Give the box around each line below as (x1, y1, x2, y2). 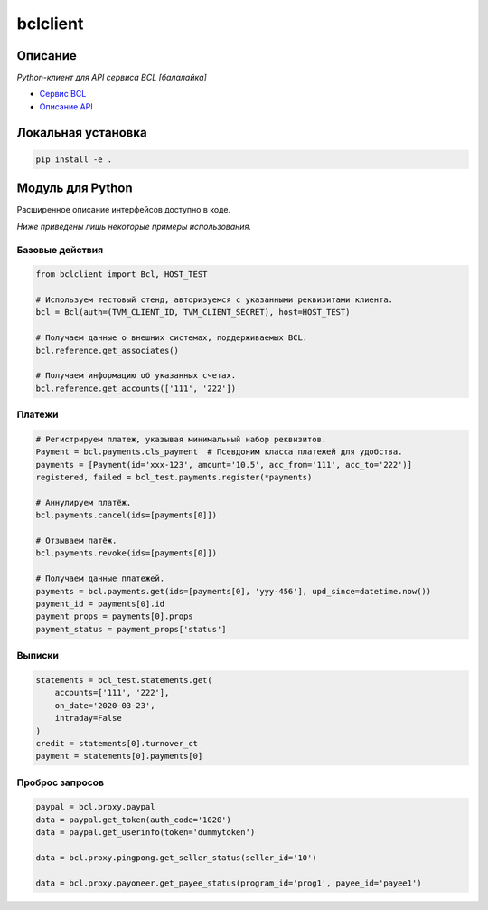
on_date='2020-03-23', (54, 700, 155, 710)
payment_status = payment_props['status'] (35, 624, 227, 634)
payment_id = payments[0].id (35, 599, 165, 610)
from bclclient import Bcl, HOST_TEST (35, 270, 208, 280)
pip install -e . (35, 154, 113, 165)
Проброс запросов (16, 776, 104, 789)
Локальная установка (16, 125, 148, 140)
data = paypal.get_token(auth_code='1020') (35, 814, 232, 825)
